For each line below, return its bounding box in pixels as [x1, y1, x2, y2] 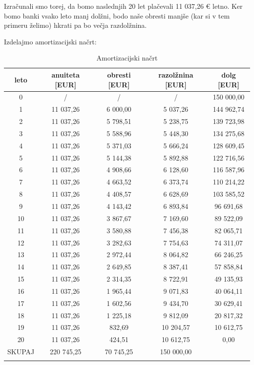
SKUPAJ [7, 346, 35, 357]
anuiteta [51, 69, 80, 80]
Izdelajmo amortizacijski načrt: [4, 36, 97, 46]
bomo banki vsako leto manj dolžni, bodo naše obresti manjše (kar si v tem [4, 10, 230, 20]
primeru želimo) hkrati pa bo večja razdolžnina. [4, 20, 147, 30]
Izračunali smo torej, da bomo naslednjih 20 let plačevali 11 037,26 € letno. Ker [4, 1, 243, 11]
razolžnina [158, 69, 193, 80]
